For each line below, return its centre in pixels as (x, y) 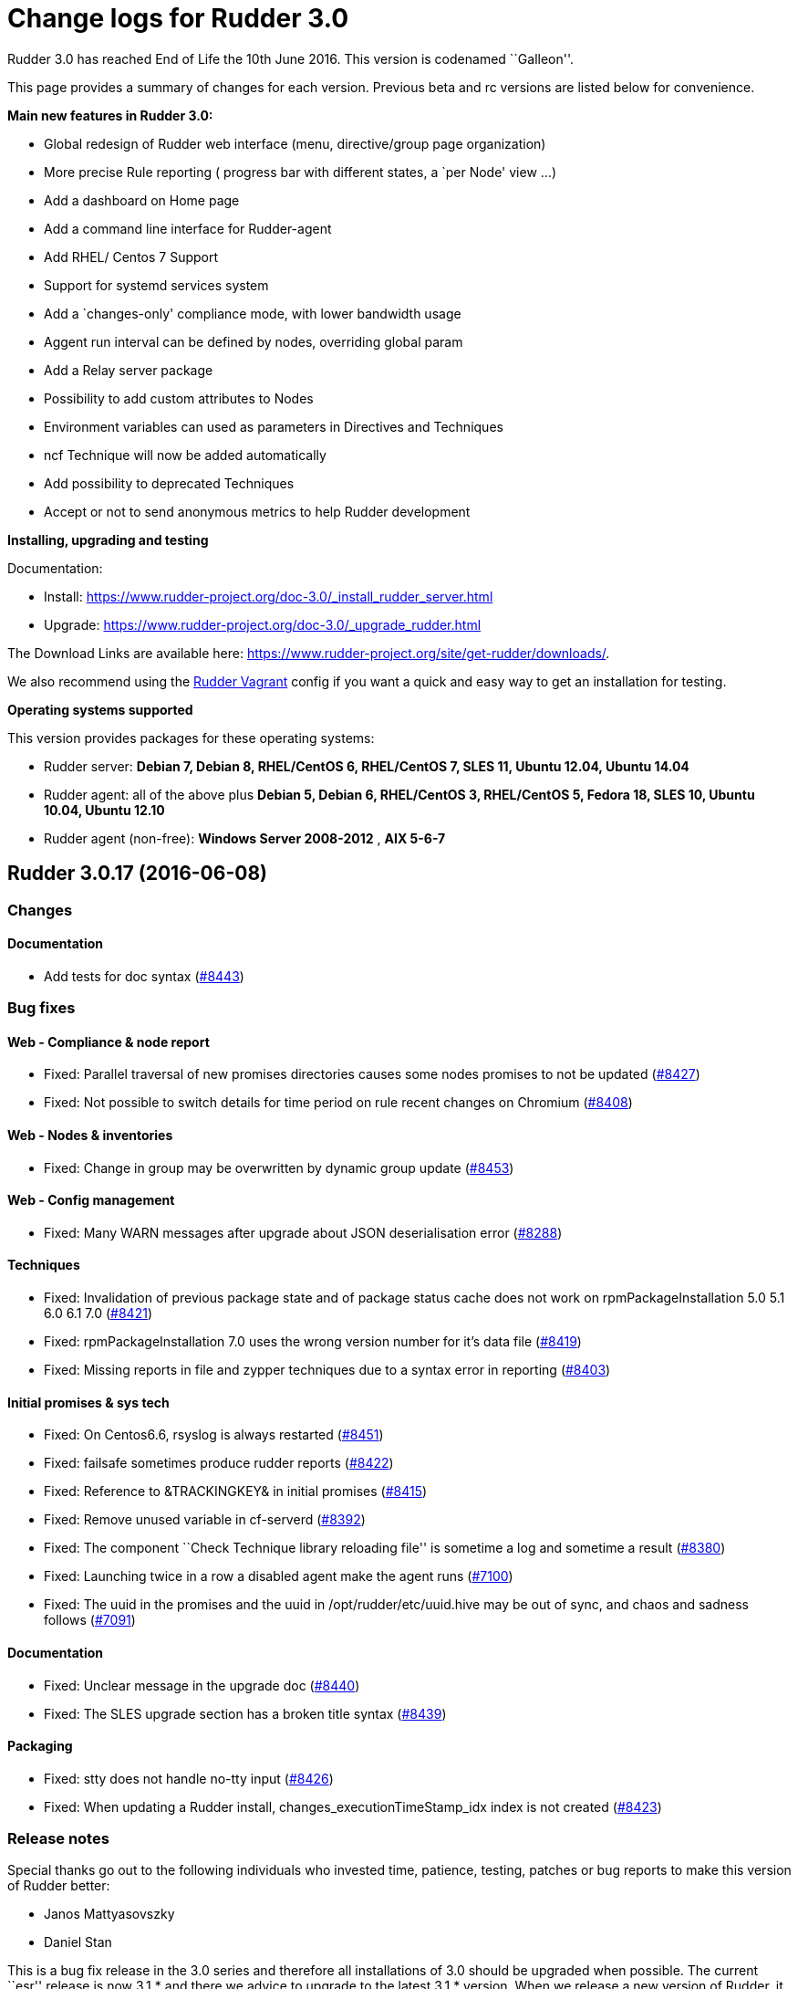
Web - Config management (91, 1200)
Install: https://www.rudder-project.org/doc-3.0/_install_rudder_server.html (269, 596)
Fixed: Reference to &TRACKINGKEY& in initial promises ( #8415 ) (236, 1492)
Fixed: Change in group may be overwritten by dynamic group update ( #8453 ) (279, 1167)
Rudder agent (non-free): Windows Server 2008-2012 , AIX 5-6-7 (245, 838)
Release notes (58, 1839)
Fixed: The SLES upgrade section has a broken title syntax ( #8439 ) (245, 1713)
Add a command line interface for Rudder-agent (188, 228)
